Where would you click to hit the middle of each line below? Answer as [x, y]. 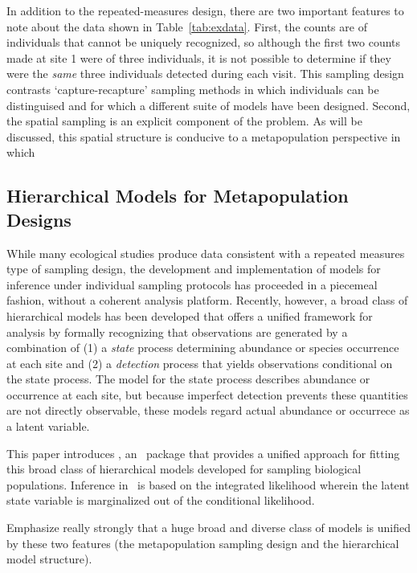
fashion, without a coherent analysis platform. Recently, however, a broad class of [207, 300]
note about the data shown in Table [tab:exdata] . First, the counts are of [187, 26]
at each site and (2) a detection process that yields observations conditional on [200, 363]
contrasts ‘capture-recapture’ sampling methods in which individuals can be [193, 89]
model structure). [49, 559]
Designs [39, 219]
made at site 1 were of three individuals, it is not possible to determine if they [199, 57]
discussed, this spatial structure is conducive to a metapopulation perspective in [204, 136]
